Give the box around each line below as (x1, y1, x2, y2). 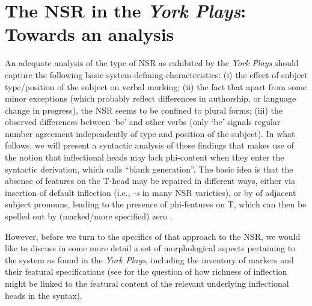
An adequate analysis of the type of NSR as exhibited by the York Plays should (5, 57, 299, 69)
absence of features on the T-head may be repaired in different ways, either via (5, 174, 295, 187)
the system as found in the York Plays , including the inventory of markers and (5, 253, 294, 266)
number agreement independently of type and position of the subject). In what (5, 127, 295, 139)
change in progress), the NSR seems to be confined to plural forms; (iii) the (5, 103, 283, 116)
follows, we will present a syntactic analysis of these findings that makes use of (5, 139, 294, 151)
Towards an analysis (5, 22, 174, 46)
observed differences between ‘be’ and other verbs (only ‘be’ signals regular (5, 115, 281, 128)
